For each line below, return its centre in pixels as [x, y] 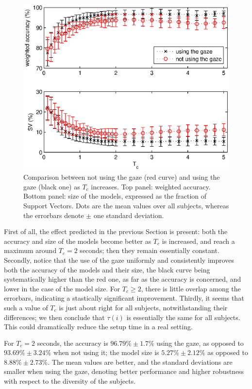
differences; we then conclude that [54, 317]
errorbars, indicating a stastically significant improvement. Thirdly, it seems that [124, 298]
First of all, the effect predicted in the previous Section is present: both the [116, 231]
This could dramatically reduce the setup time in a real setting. [98, 327]
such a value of [26, 307]
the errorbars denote [54, 215]
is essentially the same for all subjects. [183, 317]
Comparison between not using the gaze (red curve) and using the [122, 177]
